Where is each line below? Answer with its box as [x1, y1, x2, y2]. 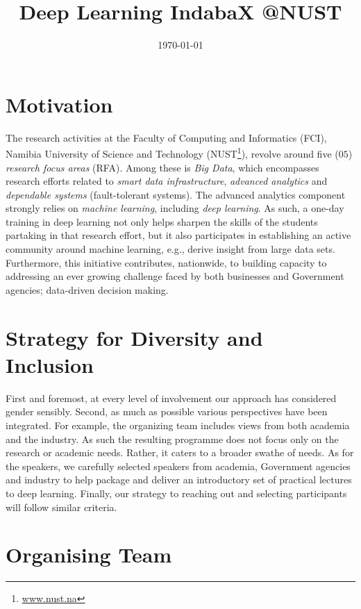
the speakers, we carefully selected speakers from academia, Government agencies [6, 458, 351, 473]
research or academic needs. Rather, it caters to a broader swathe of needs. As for [6, 445, 354, 460]
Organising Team [6, 540, 172, 569]
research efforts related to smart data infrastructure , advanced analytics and [6, 174, 328, 188]
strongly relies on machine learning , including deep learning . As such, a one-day [6, 201, 344, 215]
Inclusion [6, 350, 94, 378]
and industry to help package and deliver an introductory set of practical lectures [6, 472, 352, 487]
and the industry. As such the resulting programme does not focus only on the [6, 431, 339, 446]
